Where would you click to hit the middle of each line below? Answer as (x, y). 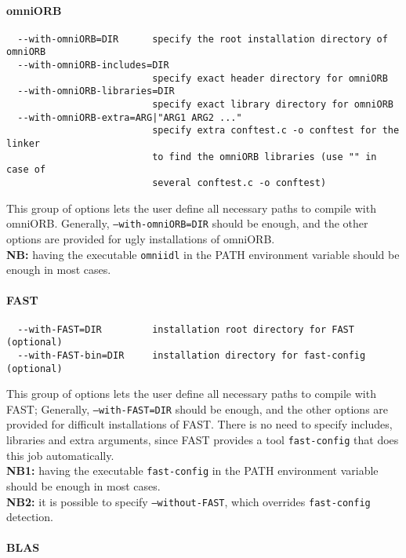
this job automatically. (60, 455)
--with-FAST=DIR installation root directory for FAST (186, 329)
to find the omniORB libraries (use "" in (265, 157)
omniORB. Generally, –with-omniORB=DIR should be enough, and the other (187, 223)
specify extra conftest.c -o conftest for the (276, 131)
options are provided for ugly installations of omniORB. (141, 238)
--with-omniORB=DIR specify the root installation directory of (203, 39)
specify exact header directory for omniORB (270, 78)
